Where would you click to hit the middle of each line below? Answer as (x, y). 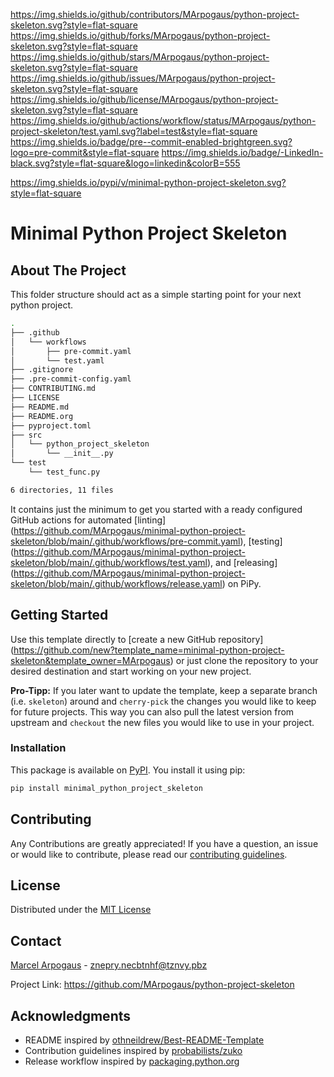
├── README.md (40, 407)
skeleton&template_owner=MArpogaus (90, 660)
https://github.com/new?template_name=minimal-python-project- (149, 650)
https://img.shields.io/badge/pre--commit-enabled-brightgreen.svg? (151, 142)
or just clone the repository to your (247, 660)
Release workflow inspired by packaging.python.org (132, 1061)
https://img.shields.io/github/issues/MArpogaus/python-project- (143, 78)
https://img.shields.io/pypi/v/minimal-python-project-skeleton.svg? (148, 182)
